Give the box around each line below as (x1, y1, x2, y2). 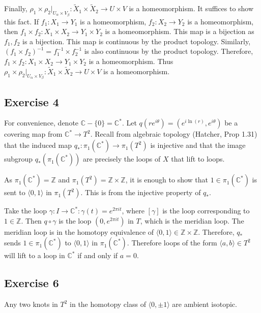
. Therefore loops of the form (127, 237, 217, 248)
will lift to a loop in (4, 250, 65, 261)
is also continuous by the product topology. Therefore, (84, 46, 253, 56)
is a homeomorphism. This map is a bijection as (105, 26, 254, 37)
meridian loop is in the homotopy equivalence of (4, 226, 154, 237)
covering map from (4, 129, 63, 139)
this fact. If (4, 16, 39, 26)
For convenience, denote (4, 117, 79, 128)
